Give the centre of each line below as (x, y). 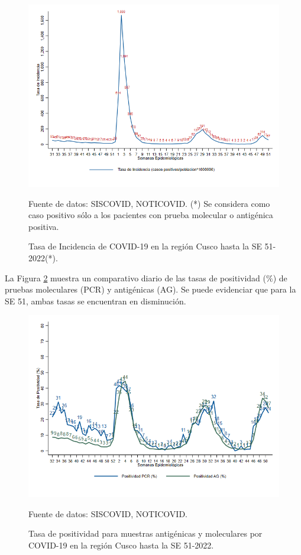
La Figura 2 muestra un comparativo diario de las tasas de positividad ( (135, 277)
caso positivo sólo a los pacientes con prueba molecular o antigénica (151, 215)
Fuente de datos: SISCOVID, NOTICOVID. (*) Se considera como (149, 203)
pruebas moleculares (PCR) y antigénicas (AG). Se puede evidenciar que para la (150, 289)
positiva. (44, 226)
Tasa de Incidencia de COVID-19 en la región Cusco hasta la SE (145, 246)
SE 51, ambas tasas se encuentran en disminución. (96, 301)
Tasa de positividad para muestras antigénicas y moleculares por (145, 533)
